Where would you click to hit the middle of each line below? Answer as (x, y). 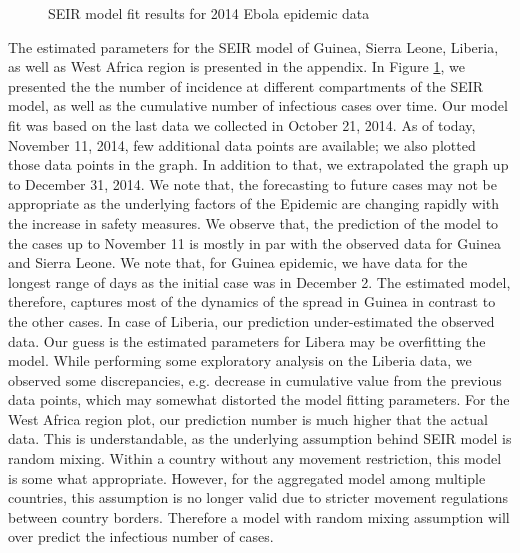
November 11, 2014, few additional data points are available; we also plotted (242, 144)
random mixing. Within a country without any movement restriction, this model (255, 458)
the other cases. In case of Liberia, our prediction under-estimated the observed (251, 320)
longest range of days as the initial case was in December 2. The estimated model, (259, 281)
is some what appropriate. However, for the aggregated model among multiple (247, 477)
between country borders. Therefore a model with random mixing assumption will (259, 516)
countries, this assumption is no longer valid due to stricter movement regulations (258, 497)
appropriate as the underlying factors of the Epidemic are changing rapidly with (254, 203)
